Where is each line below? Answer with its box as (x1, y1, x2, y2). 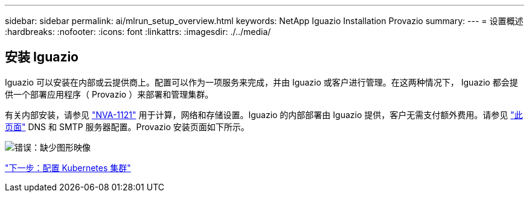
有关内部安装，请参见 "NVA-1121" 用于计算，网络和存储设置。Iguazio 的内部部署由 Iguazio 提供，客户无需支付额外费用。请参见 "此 (5, 109, 523, 120)
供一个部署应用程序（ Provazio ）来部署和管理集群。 (5, 89, 214, 99)
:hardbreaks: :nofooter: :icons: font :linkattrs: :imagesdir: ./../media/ (5, 27, 271, 37)
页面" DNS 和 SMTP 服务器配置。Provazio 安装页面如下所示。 (5, 121, 249, 132)
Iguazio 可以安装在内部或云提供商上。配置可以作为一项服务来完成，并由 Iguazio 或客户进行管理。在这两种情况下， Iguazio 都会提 (5, 77, 518, 87)
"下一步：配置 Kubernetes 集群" (5, 162, 131, 173)
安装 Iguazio (5, 49, 79, 65)
